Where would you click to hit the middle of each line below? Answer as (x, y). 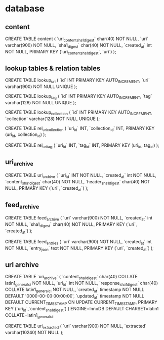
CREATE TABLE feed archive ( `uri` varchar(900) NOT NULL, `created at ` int (79, 219)
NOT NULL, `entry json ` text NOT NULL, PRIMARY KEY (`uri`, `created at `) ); (80, 249)
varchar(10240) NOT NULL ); (34, 332)
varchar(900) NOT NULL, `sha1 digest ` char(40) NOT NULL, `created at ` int (79, 46)
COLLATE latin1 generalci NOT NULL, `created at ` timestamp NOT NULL (75, 290)
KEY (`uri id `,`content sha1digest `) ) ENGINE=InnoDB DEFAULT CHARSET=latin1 (82, 309)
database (25, 9)
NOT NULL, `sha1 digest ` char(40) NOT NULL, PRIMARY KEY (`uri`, (71, 225)
